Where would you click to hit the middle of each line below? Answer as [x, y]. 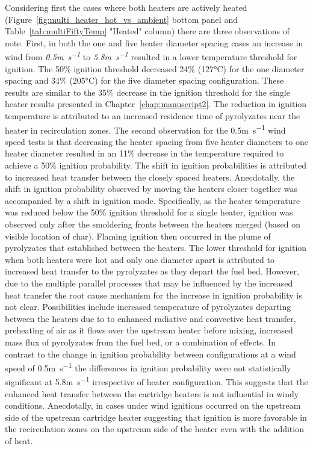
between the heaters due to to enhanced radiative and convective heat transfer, [150, 318]
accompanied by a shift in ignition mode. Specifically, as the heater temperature [153, 200]
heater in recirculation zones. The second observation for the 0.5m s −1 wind [145, 129]
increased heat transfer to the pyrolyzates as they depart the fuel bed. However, [152, 271]
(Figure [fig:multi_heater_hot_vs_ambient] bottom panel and [121, 19]
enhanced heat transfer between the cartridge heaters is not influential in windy [152, 393]
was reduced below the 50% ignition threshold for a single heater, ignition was [149, 212]
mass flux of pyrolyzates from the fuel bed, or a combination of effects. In [140, 342]
